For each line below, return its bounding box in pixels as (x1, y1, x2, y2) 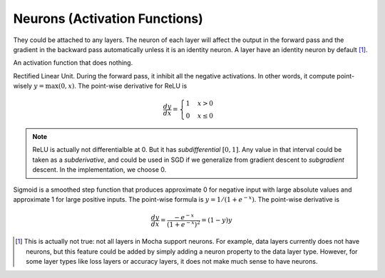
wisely (13, 82, 32, 91)
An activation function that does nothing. (13, 58, 133, 67)
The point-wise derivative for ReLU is (78, 82, 188, 91)
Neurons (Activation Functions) (13, 11, 203, 26)
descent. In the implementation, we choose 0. (32, 165, 167, 174)
